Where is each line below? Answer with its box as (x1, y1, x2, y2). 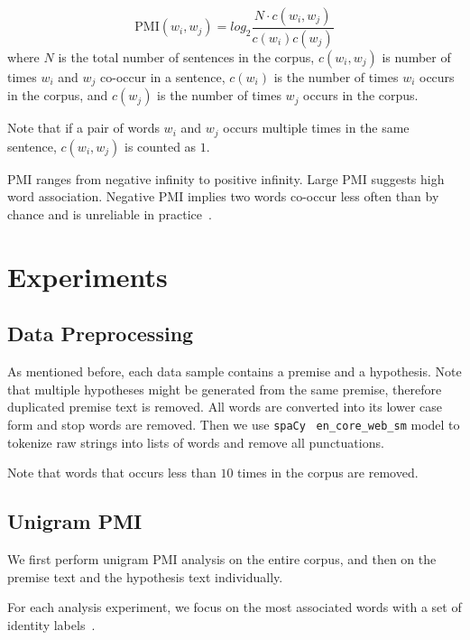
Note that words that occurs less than (7, 463, 217, 482)
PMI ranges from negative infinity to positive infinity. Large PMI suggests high (7, 169, 445, 188)
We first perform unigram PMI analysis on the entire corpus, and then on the (7, 549, 437, 568)
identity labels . (7, 615, 96, 634)
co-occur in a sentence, (100, 67, 226, 86)
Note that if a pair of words (7, 118, 160, 137)
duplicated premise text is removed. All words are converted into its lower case (7, 397, 442, 416)
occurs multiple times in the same (223, 118, 410, 137)
